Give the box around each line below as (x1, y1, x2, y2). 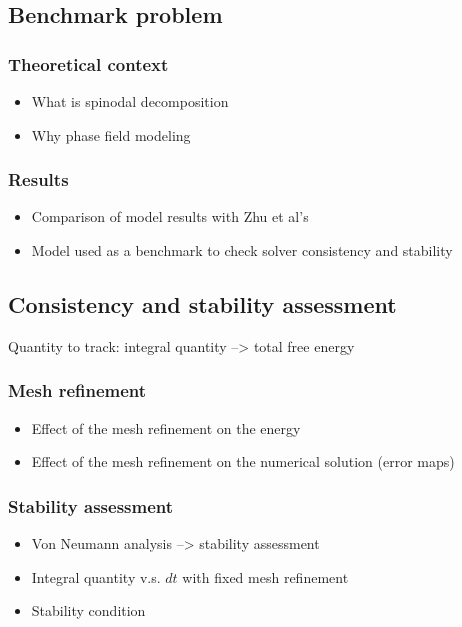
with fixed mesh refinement (182, 566, 349, 587)
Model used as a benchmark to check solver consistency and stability (31, 240, 453, 260)
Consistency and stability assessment (8, 288, 397, 319)
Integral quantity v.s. (31, 566, 161, 587)
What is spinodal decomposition (31, 91, 229, 111)
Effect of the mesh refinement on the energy (31, 417, 301, 438)
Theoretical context (8, 51, 169, 76)
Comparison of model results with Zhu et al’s (31, 206, 309, 227)
